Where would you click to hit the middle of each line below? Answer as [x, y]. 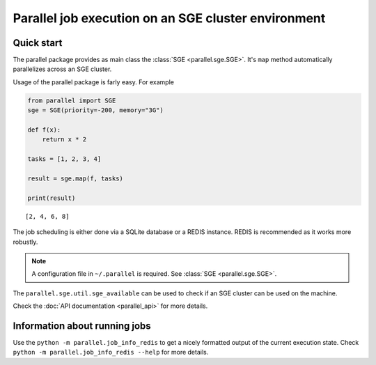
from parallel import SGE [72, 100]
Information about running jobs [82, 326]
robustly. [25, 242]
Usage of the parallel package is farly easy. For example [93, 82]
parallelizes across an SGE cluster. [62, 69]
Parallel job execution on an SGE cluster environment [169, 18]
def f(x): [44, 130]
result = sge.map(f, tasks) [75, 178]
